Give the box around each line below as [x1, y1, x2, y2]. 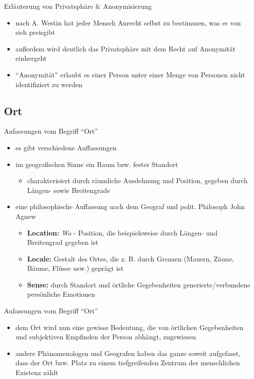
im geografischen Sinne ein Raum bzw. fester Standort [15, 159, 178, 169]
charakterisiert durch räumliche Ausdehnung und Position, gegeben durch [27, 175, 248, 186]
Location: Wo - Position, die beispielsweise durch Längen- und [27, 227, 218, 237]
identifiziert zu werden [15, 79, 82, 89]
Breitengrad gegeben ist [27, 237, 98, 247]
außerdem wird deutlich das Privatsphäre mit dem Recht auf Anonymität [15, 43, 236, 53]
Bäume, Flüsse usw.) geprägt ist [27, 263, 124, 273]
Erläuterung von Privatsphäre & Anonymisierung [4, 1, 152, 11]
